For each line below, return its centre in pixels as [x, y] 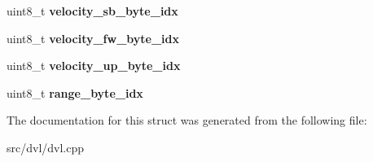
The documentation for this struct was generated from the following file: [187, 120]
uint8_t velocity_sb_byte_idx [92, 11]
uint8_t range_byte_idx [75, 92]
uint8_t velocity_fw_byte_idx [93, 38]
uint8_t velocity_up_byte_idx [94, 66]
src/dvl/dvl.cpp [46, 147]
